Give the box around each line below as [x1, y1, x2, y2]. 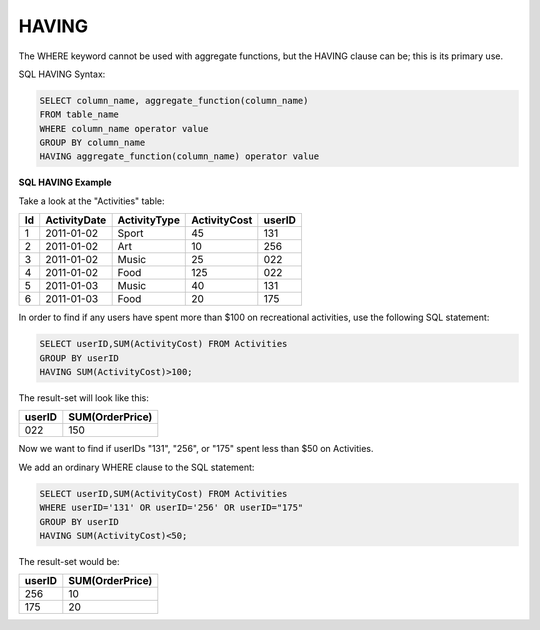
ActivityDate [45, 213, 107, 227]
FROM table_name [39, 109, 120, 120]
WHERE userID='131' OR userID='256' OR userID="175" [39, 502, 304, 514]
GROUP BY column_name [39, 137, 146, 149]
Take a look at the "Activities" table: [18, 195, 165, 207]
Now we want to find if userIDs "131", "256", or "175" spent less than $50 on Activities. [18, 443, 374, 455]
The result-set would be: [18, 555, 120, 567]
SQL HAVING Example [18, 176, 112, 189]
